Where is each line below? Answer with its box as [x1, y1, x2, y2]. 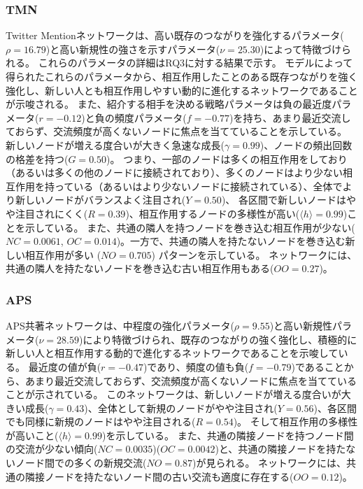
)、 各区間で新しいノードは [221, 192, 346, 207]
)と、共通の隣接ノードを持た [215, 441, 346, 456]
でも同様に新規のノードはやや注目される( [6, 414, 196, 429]
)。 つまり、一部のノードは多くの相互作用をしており [106, 151, 348, 166]
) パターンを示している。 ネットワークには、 [151, 247, 357, 262]
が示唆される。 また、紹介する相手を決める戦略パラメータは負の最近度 [6, 97, 332, 111]
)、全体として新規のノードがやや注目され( [84, 400, 278, 415]
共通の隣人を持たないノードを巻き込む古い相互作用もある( [6, 261, 274, 276]
